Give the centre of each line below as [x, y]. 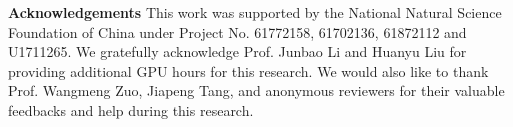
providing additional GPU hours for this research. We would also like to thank [248, 70]
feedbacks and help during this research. [131, 109]
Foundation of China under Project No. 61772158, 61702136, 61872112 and [237, 31]
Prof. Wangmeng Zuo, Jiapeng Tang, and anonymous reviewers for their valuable [256, 90]
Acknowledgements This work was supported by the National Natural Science [255, 12]
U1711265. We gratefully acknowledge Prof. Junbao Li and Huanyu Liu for [237, 51]
